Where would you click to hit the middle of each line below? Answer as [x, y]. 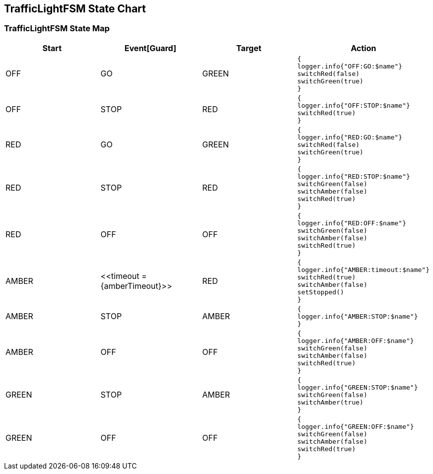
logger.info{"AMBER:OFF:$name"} [356, 340]
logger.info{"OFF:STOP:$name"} [354, 105]
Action [363, 48]
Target [249, 48]
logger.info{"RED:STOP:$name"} [354, 176]
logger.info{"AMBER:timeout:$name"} [363, 270]
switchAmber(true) [330, 402]
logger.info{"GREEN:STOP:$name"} [358, 387]
